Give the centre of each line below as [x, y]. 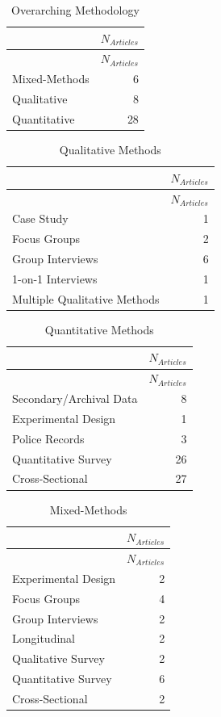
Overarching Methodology [75, 10]
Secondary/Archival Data [75, 398]
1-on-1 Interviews [55, 278]
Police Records [48, 438]
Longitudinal [44, 638]
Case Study [40, 218]
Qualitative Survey [58, 658]
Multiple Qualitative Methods [86, 298]
